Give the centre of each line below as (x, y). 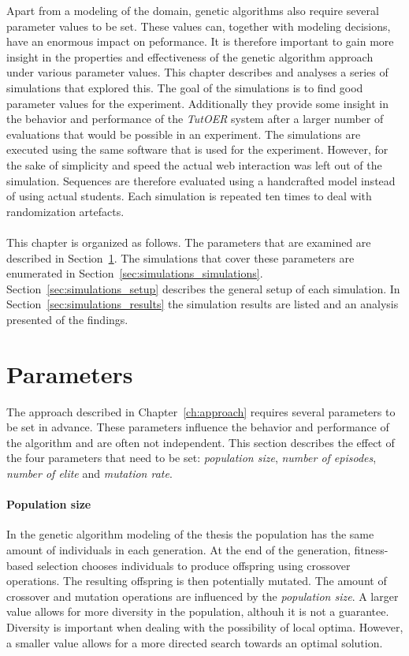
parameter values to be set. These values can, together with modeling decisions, (199, 26)
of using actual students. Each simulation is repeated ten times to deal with (189, 196)
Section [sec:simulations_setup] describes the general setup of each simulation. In (203, 288)
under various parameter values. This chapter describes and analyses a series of (197, 72)
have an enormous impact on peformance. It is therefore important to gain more (200, 41)
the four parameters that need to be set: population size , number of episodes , (191, 458)
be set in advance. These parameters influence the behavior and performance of (198, 427)
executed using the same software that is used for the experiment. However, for (197, 149)
